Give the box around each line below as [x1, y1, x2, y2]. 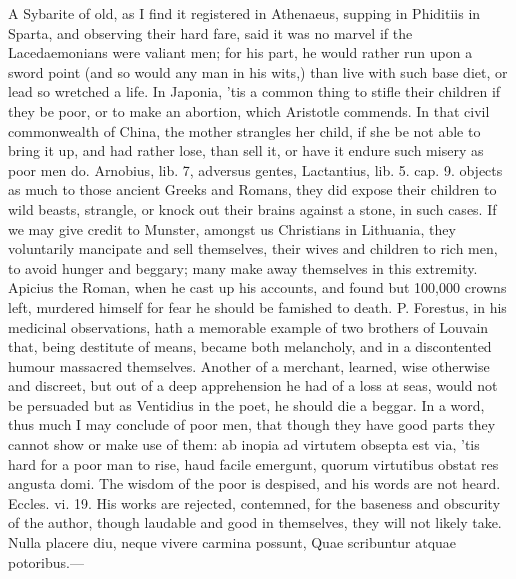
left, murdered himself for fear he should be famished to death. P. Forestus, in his [8, 296, 507, 317]
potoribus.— [8, 551, 84, 572]
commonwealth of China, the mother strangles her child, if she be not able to [8, 120, 481, 141]
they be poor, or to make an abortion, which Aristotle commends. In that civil [8, 100, 490, 121]
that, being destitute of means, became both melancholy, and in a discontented [8, 336, 492, 357]
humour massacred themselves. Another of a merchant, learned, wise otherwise [8, 355, 490, 376]
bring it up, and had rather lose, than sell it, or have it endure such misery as [8, 140, 484, 161]
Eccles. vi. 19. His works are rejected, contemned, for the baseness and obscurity [8, 492, 501, 513]
